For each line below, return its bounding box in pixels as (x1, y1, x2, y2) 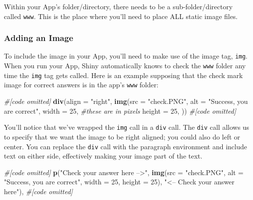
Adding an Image (4, 32, 73, 44)
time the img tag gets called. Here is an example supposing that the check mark (4, 70, 243, 80)
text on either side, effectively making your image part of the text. (4, 151, 203, 161)
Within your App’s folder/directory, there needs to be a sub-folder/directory (4, 1, 233, 11)
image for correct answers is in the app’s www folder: (4, 80, 159, 90)
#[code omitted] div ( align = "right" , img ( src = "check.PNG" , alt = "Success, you (4, 96, 248, 106)
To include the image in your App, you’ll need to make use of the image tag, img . (4, 51, 248, 61)
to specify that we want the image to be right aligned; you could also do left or (4, 131, 240, 141)
